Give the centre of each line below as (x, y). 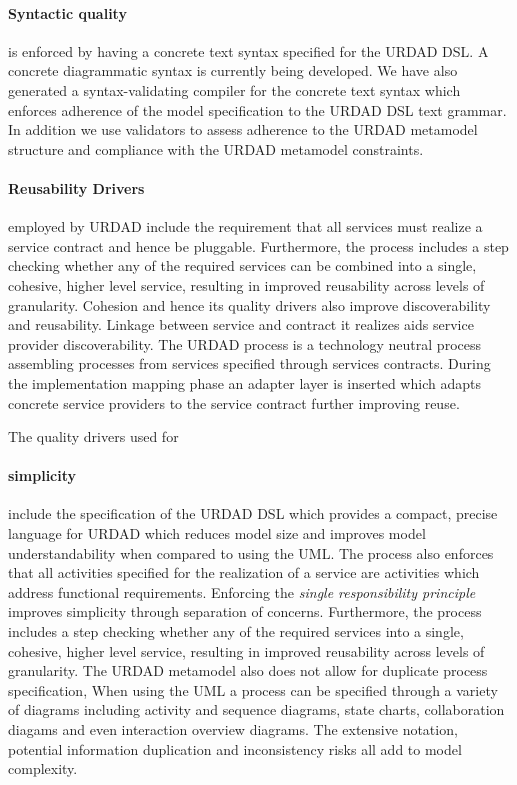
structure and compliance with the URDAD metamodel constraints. (216, 148)
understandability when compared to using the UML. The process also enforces (251, 552)
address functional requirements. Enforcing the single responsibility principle (242, 591)
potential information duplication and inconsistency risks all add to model (235, 748)
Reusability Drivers (76, 187)
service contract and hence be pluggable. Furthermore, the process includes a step (258, 245)
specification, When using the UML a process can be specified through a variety (253, 689)
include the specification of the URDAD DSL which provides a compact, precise (253, 513)
